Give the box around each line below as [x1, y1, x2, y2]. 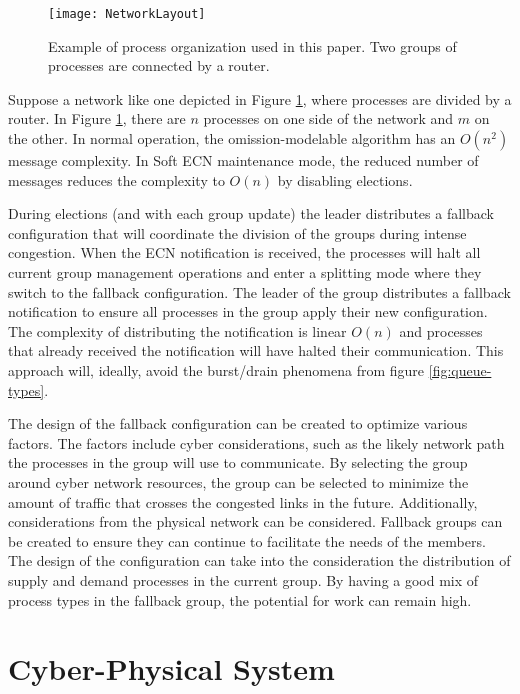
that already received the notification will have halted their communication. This [8, 340, 504, 361]
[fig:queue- [428, 359, 492, 380]
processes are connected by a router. [48, 55, 270, 76]
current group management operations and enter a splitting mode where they [8, 262, 482, 282]
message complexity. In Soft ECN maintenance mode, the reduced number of [8, 150, 479, 171]
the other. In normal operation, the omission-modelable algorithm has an [8, 128, 456, 149]
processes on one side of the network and [203, 108, 454, 129]
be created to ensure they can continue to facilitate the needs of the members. [8, 530, 486, 551]
